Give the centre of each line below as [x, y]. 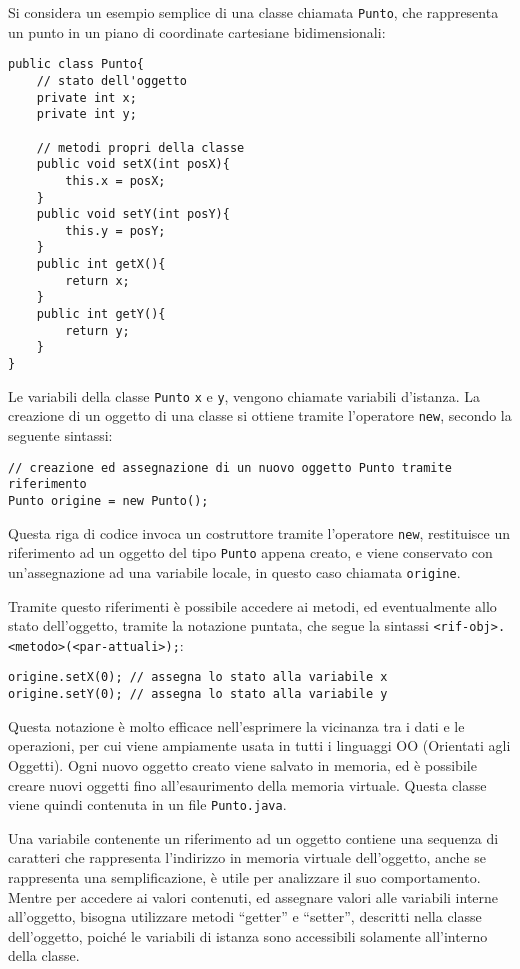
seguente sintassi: [60, 435]
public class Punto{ [76, 64]
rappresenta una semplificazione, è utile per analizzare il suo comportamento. [244, 877]
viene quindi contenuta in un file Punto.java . [147, 804]
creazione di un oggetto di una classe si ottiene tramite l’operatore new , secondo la [260, 415]
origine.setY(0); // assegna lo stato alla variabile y [198, 694]
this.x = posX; [115, 180]
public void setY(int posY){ [133, 214]
